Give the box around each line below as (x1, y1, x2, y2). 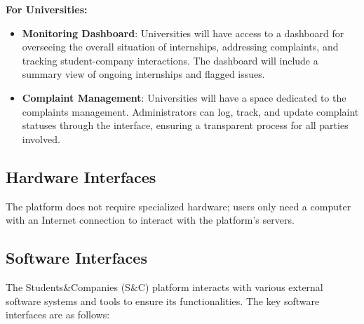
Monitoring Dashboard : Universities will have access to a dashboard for (22, 25, 344, 40)
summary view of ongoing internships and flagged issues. (22, 67, 265, 81)
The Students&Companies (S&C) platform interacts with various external (6, 279, 323, 294)
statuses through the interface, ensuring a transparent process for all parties (22, 118, 349, 133)
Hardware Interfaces (6, 166, 156, 187)
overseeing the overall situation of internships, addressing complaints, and (22, 39, 339, 54)
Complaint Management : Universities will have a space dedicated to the (22, 90, 346, 104)
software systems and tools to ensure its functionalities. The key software (6, 293, 320, 308)
